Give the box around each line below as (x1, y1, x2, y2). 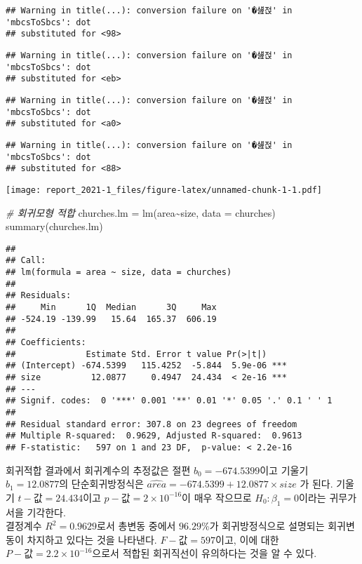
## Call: (6, 255, 46, 266)
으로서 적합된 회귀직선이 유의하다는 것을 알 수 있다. (92, 546, 317, 560)
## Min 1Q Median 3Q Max (6, 302, 217, 312)
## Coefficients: (6, 337, 86, 347)
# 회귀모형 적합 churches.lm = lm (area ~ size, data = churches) (6, 205, 276, 220)
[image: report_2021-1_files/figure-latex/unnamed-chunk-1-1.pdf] (6, 184, 323, 195)
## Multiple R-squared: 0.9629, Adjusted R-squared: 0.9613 (6, 431, 302, 441)
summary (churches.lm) (6, 219, 103, 234)
